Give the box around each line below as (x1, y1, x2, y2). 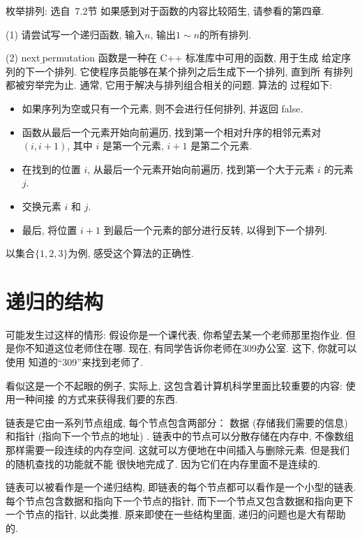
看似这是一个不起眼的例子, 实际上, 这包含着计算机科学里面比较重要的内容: (6, 378, 342, 392)
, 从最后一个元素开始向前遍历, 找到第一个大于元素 (87, 161, 315, 176)
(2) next (6, 50, 40, 65)
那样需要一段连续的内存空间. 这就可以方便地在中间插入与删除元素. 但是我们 (6, 443, 350, 457)
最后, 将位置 (22, 222, 77, 237)
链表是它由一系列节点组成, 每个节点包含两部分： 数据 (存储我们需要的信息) (6, 415, 348, 429)
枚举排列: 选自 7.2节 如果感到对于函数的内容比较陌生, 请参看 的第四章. (6, 3, 324, 17)
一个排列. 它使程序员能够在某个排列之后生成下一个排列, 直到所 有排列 (34, 64, 353, 78)
